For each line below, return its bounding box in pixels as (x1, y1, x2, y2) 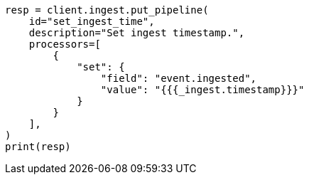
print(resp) (5, 141, 71, 152)
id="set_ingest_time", (28, 16, 155, 27)
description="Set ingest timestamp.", (28, 27, 245, 38)
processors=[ (28, 38, 101, 50)
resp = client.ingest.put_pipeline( (5, 4, 209, 16)
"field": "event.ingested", (100, 73, 257, 84)
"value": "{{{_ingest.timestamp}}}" (100, 84, 305, 95)
